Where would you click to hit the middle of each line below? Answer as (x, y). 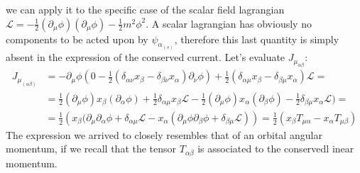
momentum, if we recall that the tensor (91, 149)
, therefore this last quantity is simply (257, 39)
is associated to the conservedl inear (276, 149)
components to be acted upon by (77, 39)
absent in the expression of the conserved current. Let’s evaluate (146, 57)
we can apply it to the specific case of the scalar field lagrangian (145, 9)
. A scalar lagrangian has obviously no (229, 23)
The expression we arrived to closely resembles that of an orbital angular (164, 134)
